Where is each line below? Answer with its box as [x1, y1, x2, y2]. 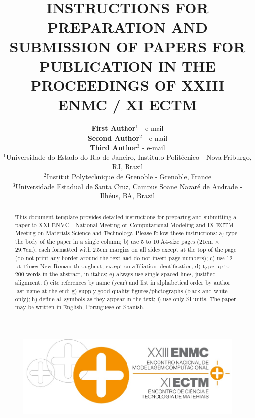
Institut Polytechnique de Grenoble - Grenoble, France [46, 171, 211, 182]
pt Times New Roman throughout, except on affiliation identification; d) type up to [15, 262, 230, 270]
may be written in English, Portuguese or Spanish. [15, 303, 145, 311]
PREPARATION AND [47, 17, 208, 37]
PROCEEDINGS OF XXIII [31, 75, 224, 95]
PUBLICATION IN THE [39, 55, 216, 76]
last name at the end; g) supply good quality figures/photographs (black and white [15, 286, 228, 295]
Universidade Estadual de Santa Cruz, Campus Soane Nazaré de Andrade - [15, 181, 243, 191]
